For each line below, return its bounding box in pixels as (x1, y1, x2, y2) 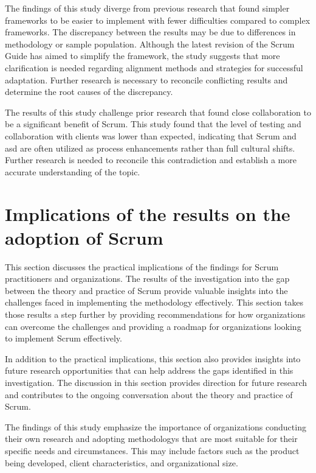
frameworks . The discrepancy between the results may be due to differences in (5, 26, 296, 38)
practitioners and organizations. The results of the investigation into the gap (5, 272, 290, 285)
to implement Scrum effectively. (5, 332, 122, 345)
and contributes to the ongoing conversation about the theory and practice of (5, 388, 293, 401)
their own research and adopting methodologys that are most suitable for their (5, 432, 298, 445)
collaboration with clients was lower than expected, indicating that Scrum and (5, 129, 297, 142)
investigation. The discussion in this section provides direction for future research (5, 376, 307, 388)
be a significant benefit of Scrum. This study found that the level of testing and (5, 117, 301, 130)
